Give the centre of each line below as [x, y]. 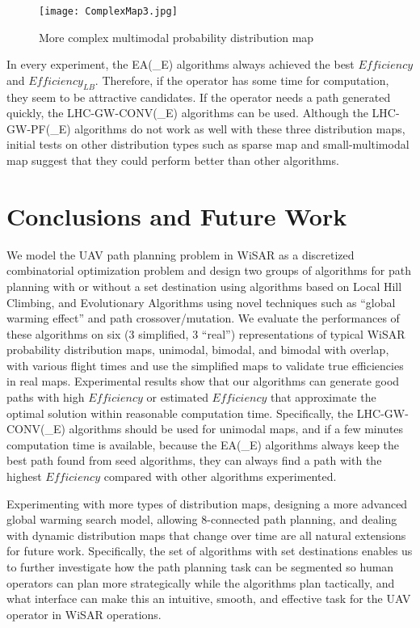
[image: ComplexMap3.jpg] [108, 11]
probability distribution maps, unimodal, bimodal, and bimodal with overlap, [198, 350]
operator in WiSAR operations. [84, 614]
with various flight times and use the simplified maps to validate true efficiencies [205, 365]
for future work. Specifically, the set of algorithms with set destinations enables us [210, 551]
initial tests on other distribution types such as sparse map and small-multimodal [208, 144]
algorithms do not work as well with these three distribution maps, [240, 128]
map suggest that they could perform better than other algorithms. [173, 160]
